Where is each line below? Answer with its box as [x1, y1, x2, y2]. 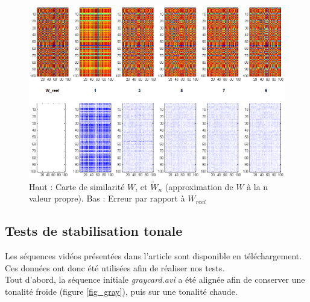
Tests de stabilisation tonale [5, 221, 183, 240]
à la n [247, 180, 268, 193]
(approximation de [165, 180, 233, 193]
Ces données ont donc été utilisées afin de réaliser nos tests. [5, 261, 225, 274]
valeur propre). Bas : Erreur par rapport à [29, 192, 185, 205]
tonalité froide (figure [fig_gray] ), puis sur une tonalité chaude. [5, 285, 238, 297]
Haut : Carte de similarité [29, 180, 125, 193]
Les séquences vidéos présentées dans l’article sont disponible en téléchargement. [5, 250, 302, 262]
